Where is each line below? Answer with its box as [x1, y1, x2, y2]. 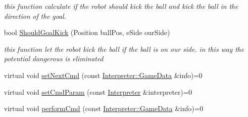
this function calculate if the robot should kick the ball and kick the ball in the [4, 1, 238, 11]
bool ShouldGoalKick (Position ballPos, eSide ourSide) [4, 27, 170, 38]
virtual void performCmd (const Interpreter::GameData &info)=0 [4, 103, 203, 114]
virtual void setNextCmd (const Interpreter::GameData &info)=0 [4, 70, 202, 80]
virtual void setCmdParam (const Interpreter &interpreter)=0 [4, 86, 192, 97]
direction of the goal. [4, 10, 66, 21]
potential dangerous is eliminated [4, 53, 103, 64]
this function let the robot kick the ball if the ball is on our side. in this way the [4, 43, 244, 54]
